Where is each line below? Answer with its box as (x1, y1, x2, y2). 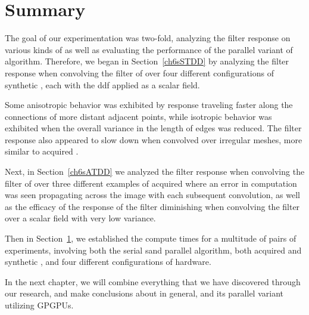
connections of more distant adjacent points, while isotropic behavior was (5, 110, 272, 122)
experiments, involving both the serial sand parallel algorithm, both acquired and (5, 243, 302, 256)
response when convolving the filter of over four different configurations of (5, 66, 274, 79)
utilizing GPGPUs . (5, 299, 74, 311)
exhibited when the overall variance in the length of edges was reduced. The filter (5, 122, 302, 134)
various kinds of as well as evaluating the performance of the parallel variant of (5, 43, 293, 55)
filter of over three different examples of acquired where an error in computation (5, 177, 297, 189)
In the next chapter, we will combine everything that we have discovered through (5, 275, 301, 288)
